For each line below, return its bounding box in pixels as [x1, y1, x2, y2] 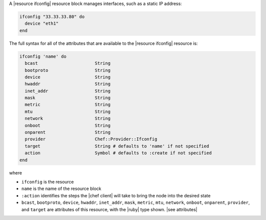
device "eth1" [25, 21, 59, 27]
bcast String [25, 61, 111, 66]
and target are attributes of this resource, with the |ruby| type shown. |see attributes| [21, 206, 198, 212]
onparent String [25, 130, 111, 135]
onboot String [25, 122, 111, 128]
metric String [25, 102, 111, 108]
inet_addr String [25, 88, 111, 94]
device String [25, 74, 111, 80]
